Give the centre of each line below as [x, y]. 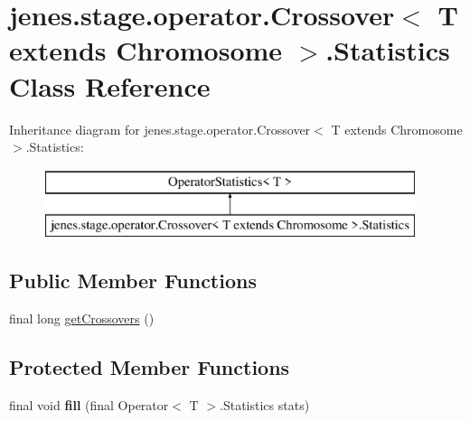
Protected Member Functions [150, 367]
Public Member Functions [133, 281]
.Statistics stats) [265, 404]
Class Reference [110, 85]
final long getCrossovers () [82, 318]
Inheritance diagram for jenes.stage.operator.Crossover [160, 129]
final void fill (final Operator [89, 404]
